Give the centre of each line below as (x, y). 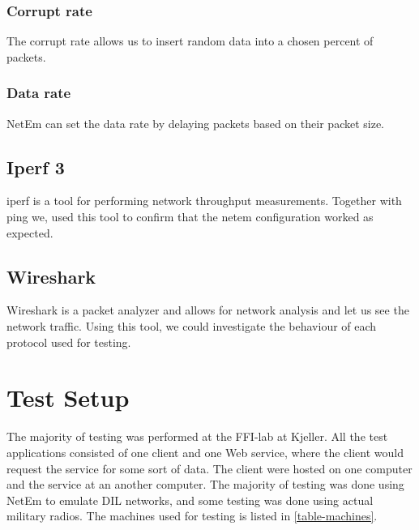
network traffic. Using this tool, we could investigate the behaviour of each (192, 326)
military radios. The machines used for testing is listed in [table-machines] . (192, 516)
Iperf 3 (36, 167)
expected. (30, 232)
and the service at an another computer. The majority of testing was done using (205, 484)
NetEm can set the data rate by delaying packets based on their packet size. (196, 123)
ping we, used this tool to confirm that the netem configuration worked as (190, 217)
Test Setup (68, 397)
